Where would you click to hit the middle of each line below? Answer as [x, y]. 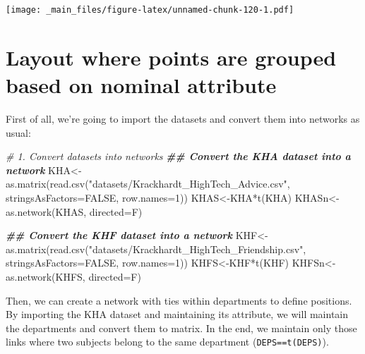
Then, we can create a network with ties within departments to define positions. [179, 300]
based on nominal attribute [141, 85]
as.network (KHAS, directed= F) [74, 211]
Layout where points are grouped [171, 57]
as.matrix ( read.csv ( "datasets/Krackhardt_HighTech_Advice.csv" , [148, 184]
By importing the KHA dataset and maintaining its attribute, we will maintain [177, 314]
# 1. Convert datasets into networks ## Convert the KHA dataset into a [178, 156]
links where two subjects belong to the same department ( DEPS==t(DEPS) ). [167, 342]
